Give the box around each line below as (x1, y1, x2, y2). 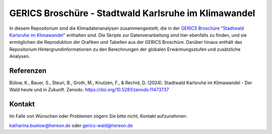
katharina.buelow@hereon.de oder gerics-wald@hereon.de (9, 122, 133, 128)
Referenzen (9, 66, 47, 75)
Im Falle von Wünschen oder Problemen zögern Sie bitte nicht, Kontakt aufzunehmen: (9, 113, 187, 119)
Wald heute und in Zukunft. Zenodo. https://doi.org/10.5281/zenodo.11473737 (9, 87, 169, 93)
